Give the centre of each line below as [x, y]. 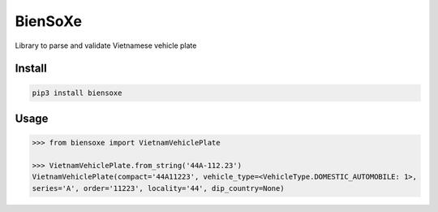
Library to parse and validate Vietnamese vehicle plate [106, 45]
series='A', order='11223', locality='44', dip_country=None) [158, 188]
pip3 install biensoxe [77, 93]
